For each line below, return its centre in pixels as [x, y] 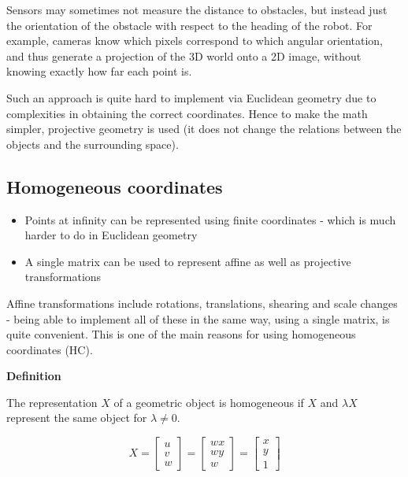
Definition [34, 376]
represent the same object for [77, 418]
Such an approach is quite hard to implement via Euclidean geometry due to [191, 97]
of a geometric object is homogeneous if [209, 402]
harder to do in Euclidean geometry [111, 235]
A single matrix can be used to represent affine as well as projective [188, 261]
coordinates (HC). [50, 349]
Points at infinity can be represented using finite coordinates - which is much [210, 219]
